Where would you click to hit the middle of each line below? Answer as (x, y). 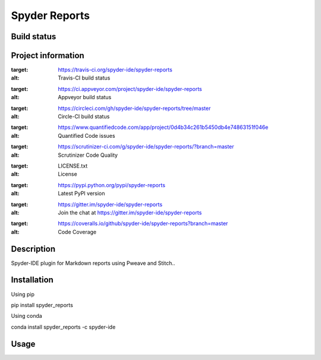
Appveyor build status (85, 97)
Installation (32, 280)
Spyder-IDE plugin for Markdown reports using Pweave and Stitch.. (93, 263)
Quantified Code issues (86, 135)
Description (33, 249)
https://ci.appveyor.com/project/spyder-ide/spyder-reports (130, 89)
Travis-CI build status (84, 78)
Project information (48, 56)
